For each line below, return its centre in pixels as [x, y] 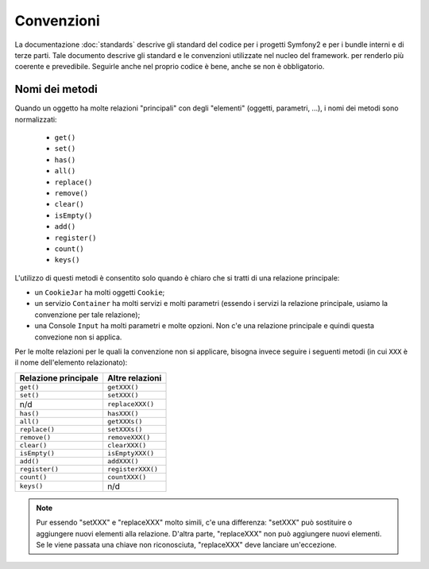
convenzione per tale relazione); [87, 315]
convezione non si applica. [78, 337]
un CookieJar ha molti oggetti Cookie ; [100, 292]
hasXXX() [123, 413]
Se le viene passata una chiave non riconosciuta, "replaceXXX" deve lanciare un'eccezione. [186, 545]
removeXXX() [129, 437]
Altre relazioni [135, 377]
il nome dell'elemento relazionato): [71, 362]
